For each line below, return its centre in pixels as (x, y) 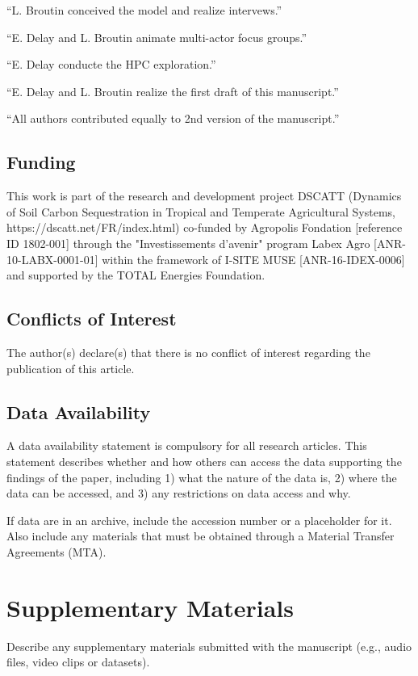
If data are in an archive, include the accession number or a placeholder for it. (199, 520)
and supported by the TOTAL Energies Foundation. (136, 275)
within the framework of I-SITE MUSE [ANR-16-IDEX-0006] (253, 259)
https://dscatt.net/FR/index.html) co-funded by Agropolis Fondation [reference (205, 227)
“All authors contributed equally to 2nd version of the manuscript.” (173, 118)
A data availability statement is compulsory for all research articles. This (187, 445)
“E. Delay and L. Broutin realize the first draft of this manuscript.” (173, 91)
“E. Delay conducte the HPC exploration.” (111, 64)
